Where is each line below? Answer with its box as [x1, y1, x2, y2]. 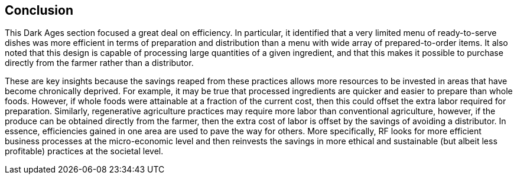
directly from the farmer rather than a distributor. [5, 58, 194, 68]
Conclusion [5, 3, 74, 18]
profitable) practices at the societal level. [5, 146, 164, 157]
